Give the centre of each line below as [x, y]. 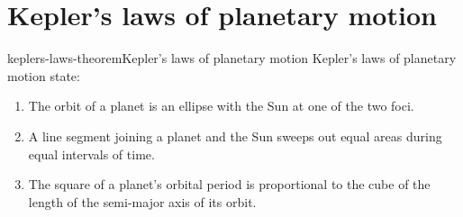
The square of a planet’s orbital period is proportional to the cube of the [229, 184]
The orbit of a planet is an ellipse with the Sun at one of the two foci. [221, 106]
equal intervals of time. [91, 154]
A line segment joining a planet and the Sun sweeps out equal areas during [235, 136]
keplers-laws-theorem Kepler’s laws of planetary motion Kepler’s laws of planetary [232, 58]
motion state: [44, 75]
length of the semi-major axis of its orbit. [142, 201]
